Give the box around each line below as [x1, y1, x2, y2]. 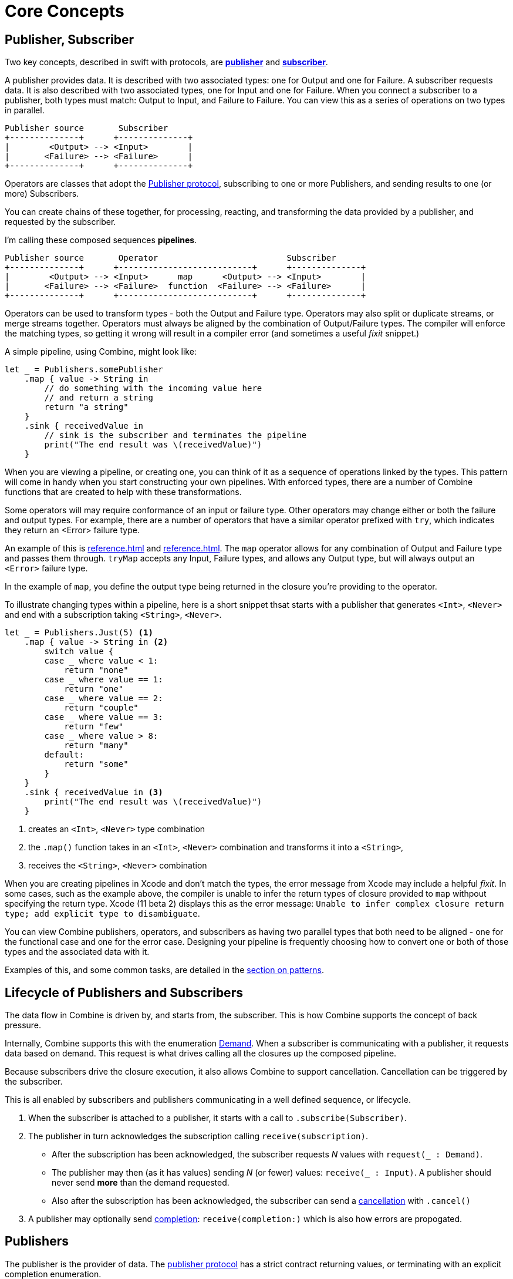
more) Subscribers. [5, 189, 79, 199]
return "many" [64, 741, 129, 750]
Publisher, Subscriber [5, 32, 134, 47]
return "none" [64, 665, 129, 675]
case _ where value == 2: [44, 694, 163, 704]
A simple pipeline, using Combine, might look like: [5, 346, 197, 357]
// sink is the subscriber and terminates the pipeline [44, 430, 307, 440]
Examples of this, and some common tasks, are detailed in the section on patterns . [5, 965, 324, 975]
